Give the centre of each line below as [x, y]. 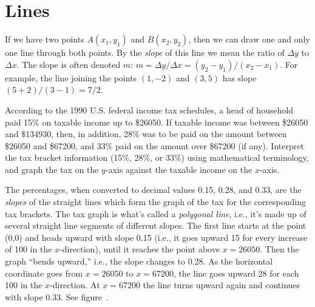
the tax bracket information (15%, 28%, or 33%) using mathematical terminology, [157, 157]
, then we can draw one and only [249, 39]
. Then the [279, 249]
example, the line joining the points [71, 77]
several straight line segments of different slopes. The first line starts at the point [156, 225]
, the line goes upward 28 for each [236, 273]
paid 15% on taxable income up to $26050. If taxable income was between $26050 [157, 122]
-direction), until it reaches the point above [140, 249]
